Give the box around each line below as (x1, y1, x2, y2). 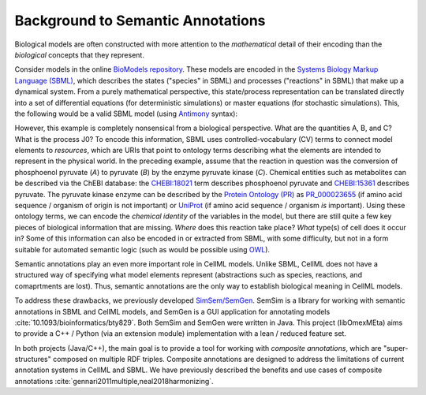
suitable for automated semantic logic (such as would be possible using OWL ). (14, 244, 271, 254)
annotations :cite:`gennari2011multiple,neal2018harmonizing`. (14, 376, 214, 386)
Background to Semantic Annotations (14, 12, 266, 29)
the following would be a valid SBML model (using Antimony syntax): (14, 109, 238, 118)
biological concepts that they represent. (14, 50, 145, 59)
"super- (383, 343, 409, 352)
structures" (14, 355, 51, 364)
